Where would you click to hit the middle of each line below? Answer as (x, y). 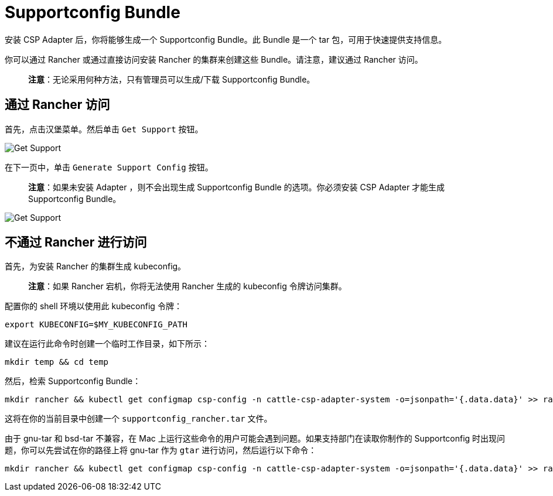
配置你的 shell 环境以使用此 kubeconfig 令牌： (93, 306)
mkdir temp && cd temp (57, 362)
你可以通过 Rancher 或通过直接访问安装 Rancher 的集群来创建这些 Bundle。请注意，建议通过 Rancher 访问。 (214, 59)
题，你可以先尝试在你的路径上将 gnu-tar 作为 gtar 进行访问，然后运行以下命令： (161, 450)
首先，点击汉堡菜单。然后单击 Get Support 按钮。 (104, 129)
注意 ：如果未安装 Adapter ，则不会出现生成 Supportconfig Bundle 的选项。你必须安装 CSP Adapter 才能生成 (237, 187)
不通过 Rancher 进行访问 (76, 242)
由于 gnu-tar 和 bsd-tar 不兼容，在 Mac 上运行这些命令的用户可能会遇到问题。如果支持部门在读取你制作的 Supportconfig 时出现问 (255, 439)
